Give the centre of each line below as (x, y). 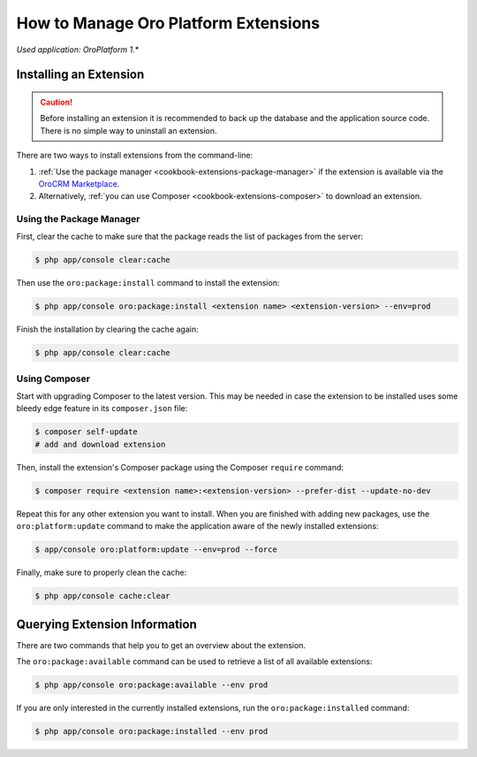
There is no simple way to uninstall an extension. (129, 130)
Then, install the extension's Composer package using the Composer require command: (180, 467)
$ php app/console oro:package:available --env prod (151, 685)
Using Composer (53, 378)
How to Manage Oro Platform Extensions (168, 23)
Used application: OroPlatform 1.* (78, 50)
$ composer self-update (87, 432)
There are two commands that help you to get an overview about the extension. (161, 645)
